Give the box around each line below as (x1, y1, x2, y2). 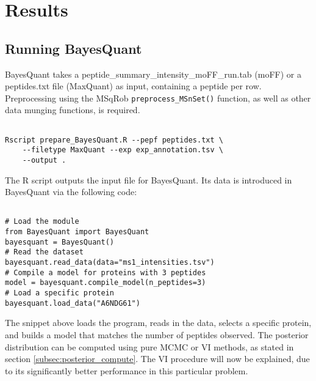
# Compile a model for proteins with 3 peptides (5, 268, 206, 277)
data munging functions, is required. (5, 103, 140, 116)
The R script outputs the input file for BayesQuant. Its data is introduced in (5, 173, 292, 186)
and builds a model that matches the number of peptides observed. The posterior (5, 328, 309, 341)
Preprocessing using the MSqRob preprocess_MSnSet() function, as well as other (5, 91, 311, 104)
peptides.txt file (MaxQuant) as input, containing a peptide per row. (5, 80, 262, 92)
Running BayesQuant (5, 39, 142, 57)
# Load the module (5, 217, 79, 226)
